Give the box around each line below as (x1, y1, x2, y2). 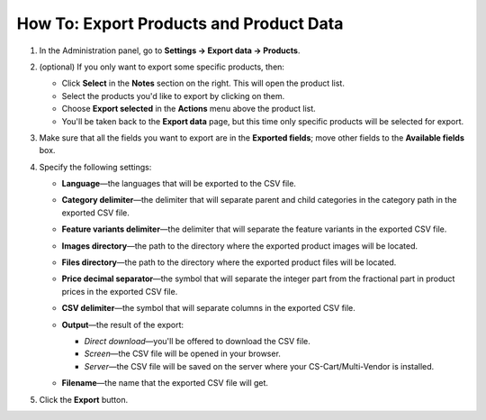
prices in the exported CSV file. (61, 286, 178, 297)
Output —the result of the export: (61, 319, 184, 330)
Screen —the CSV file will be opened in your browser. (84, 348, 281, 360)
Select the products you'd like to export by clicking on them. (61, 90, 285, 101)
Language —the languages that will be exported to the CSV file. (61, 178, 297, 189)
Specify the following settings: (39, 161, 152, 172)
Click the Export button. (39, 394, 129, 405)
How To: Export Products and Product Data (16, 14, 344, 33)
